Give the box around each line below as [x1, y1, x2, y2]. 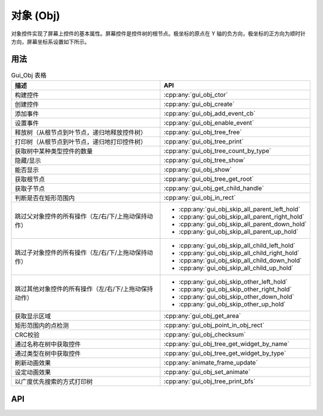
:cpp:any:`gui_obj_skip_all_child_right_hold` [178, 249, 300, 257]
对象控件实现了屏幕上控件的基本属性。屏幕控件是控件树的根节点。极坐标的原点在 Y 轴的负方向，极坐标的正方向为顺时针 [11, 30, 306, 37]
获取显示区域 [14, 312, 51, 320]
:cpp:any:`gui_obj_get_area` [163, 312, 242, 320]
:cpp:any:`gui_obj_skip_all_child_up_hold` [178, 264, 294, 272]
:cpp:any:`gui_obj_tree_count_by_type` [163, 147, 272, 155]
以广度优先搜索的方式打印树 [14, 378, 93, 386]
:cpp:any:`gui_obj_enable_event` [163, 119, 254, 127]
